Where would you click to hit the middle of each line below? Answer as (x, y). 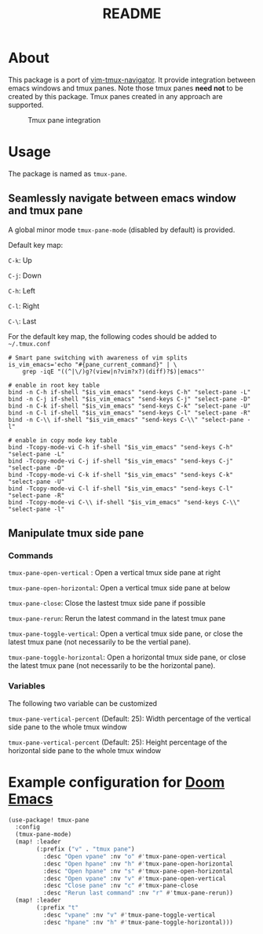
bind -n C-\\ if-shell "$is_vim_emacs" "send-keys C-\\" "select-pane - (130, 419)
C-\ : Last (22, 321)
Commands (31, 556)
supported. (26, 105)
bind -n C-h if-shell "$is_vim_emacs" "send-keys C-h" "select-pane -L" (130, 392)
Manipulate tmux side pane (76, 533)
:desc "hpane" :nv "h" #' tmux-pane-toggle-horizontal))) (138, 922)
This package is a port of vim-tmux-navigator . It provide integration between (132, 79)
